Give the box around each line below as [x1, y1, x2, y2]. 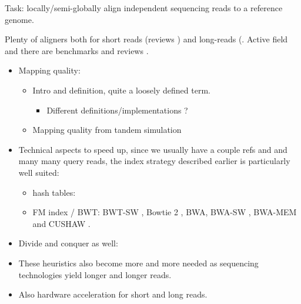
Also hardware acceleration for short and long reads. [18, 288, 208, 300]
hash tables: [32, 186, 76, 198]
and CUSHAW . [32, 217, 91, 229]
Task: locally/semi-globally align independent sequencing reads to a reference [5, 2, 283, 14]
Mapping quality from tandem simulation [32, 123, 182, 136]
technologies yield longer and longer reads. [18, 268, 172, 280]
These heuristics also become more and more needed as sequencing [18, 256, 259, 269]
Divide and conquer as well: [18, 237, 118, 249]
